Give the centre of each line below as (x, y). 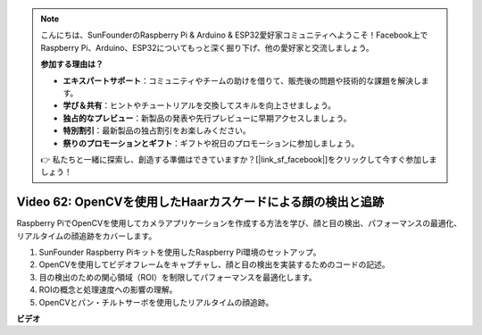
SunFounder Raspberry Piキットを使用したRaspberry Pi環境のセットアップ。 (180, 252)
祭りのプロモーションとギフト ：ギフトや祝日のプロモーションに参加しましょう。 (211, 143)
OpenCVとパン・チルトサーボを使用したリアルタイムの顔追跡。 (156, 302)
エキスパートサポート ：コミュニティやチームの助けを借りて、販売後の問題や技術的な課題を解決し (242, 80)
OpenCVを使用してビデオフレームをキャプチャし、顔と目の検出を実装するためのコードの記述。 (214, 264)
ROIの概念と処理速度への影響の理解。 (108, 289)
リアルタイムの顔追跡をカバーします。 (87, 236)
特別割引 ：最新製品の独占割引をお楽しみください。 (157, 130)
